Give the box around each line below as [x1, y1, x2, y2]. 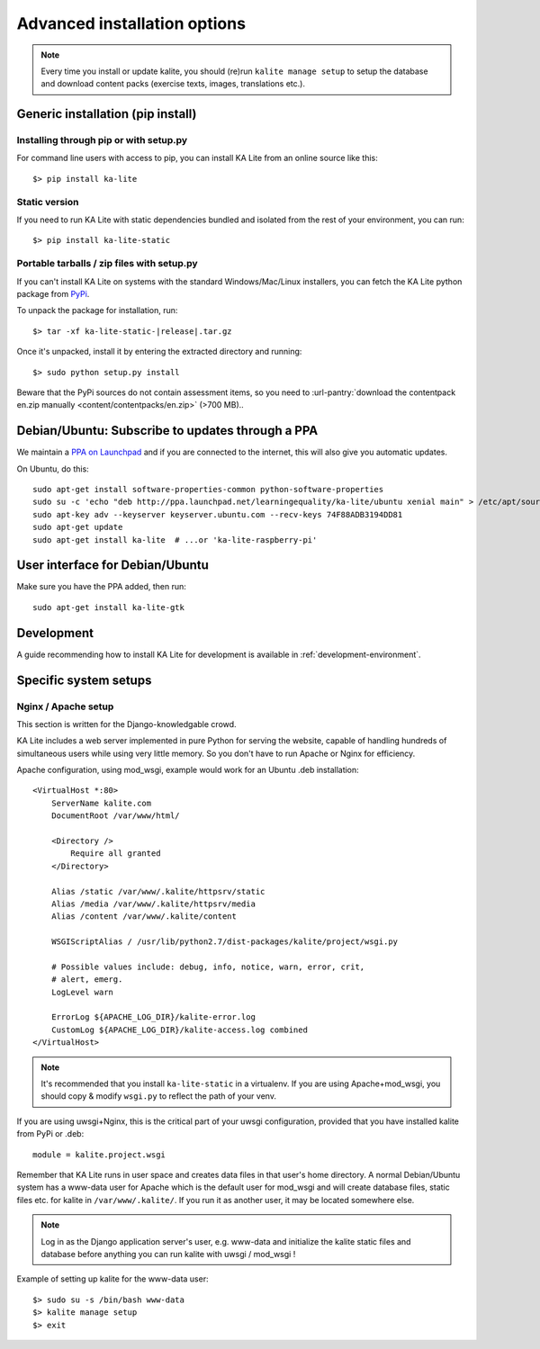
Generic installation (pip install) [16, 106, 197, 121]
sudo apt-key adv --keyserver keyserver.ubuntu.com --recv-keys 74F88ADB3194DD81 [32, 509, 403, 519]
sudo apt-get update [32, 522, 123, 533]
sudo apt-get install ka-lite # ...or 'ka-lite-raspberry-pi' [32, 535, 318, 544]
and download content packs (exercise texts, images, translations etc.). [40, 78, 306, 89]
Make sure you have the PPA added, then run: [16, 581, 186, 592]
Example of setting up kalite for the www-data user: [16, 1273, 209, 1284]
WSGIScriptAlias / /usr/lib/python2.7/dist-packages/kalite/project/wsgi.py [50, 937, 399, 947]
